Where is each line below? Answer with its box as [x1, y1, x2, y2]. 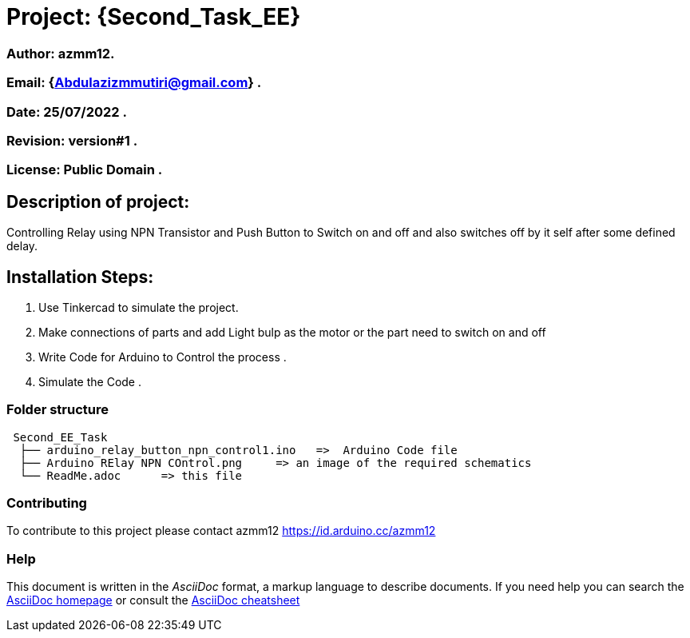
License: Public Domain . [6, 161, 163, 178]
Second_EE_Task [13, 430, 108, 444]
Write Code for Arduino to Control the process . [38, 349, 287, 364]
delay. [6, 239, 38, 253]
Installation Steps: [6, 266, 154, 287]
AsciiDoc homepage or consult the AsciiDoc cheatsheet [6, 593, 300, 608]
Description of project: [6, 191, 190, 212]
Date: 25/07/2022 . [6, 103, 127, 120]
